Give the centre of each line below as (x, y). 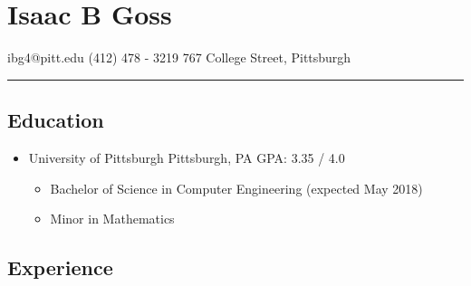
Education (56, 120)
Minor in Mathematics (112, 219)
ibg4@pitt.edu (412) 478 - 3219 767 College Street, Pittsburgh (179, 57)
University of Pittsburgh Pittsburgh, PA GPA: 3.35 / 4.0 (187, 157)
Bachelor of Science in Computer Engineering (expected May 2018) (236, 188)
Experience (60, 267)
